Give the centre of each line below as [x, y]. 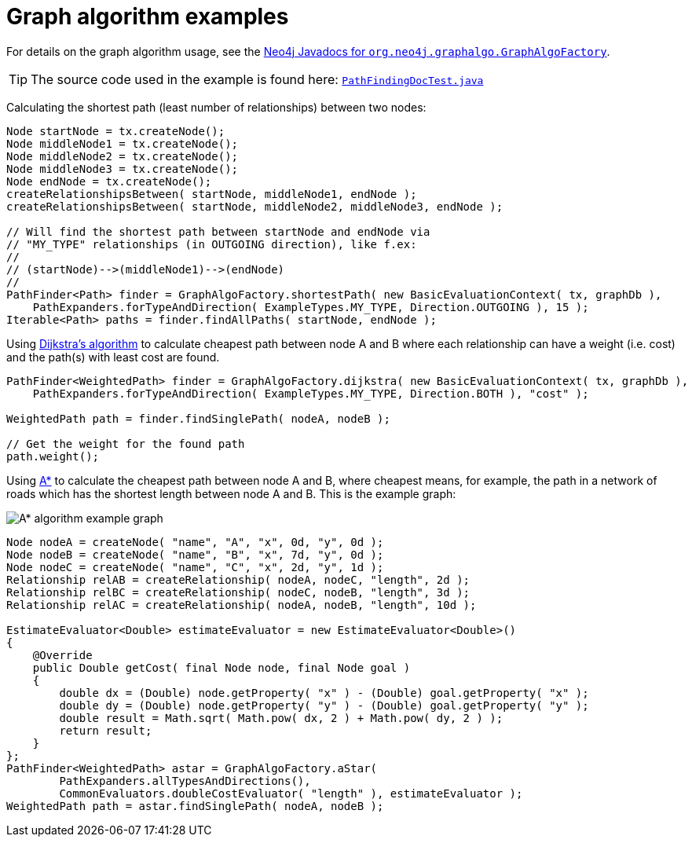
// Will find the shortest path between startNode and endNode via [218, 231]
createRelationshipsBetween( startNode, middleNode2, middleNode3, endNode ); [255, 206]
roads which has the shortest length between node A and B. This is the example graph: [231, 493]
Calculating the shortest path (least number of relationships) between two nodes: [216, 107]
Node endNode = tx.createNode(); [109, 181]
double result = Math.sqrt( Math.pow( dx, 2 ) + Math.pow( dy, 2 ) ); [281, 718]
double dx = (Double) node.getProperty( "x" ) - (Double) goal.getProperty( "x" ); [324, 693]
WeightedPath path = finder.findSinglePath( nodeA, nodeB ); [198, 418]
